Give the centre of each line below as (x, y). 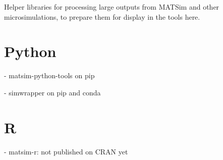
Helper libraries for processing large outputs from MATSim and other (112, 7)
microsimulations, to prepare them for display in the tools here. (102, 16)
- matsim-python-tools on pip (49, 75)
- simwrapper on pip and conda (52, 92)
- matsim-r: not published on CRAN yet (66, 151)
